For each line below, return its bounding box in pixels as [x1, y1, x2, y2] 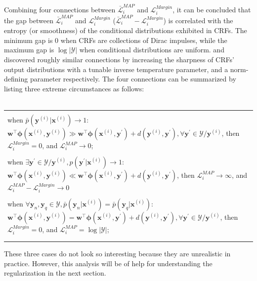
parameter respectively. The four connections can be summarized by [30, 74, 236, 84]
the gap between [4, 15, 53, 25]
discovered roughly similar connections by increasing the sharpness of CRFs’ [4, 54, 234, 65]
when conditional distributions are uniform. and [79, 44, 224, 55]
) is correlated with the [163, 15, 233, 25]
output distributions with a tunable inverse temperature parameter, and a [4, 64, 228, 74]
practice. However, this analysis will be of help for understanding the [4, 258, 213, 268]
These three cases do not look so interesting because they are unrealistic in [4, 248, 231, 259]
